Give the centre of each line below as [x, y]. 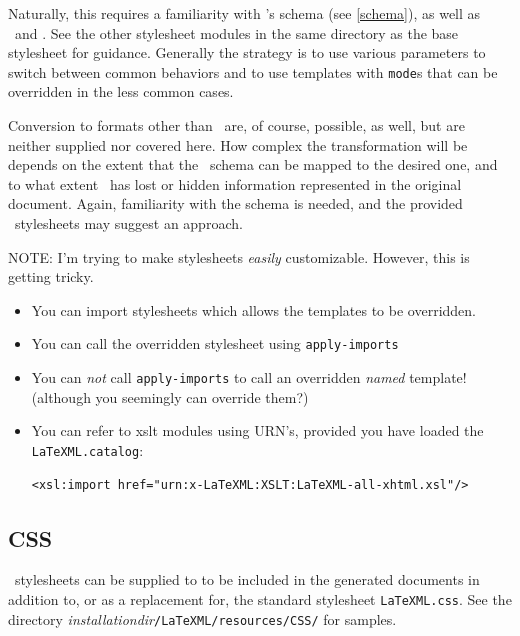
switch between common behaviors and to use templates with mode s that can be [253, 71]
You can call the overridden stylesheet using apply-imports [215, 343]
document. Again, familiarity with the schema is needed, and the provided [235, 203]
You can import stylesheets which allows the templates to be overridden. [253, 309]
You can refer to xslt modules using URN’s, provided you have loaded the [257, 430]
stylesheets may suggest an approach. [128, 223]
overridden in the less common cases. [121, 91]
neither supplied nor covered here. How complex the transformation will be [238, 144]
